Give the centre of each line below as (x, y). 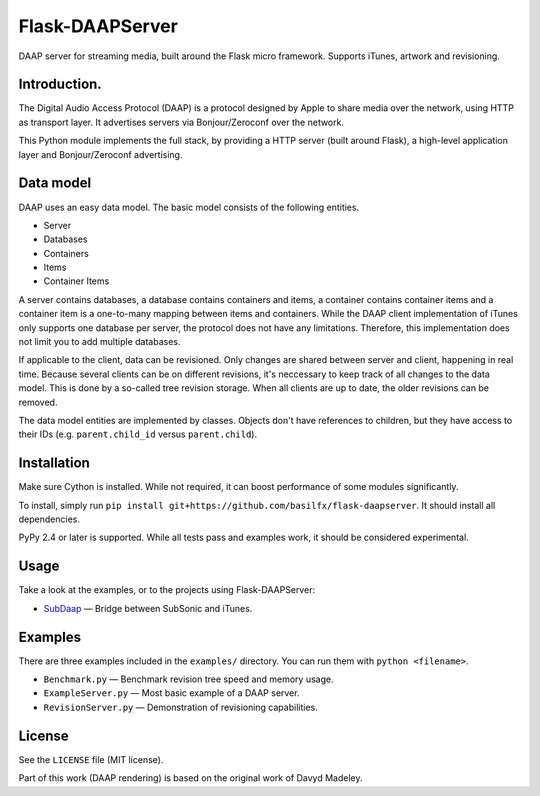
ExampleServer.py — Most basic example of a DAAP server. (171, 693)
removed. (38, 402)
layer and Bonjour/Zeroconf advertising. (100, 154)
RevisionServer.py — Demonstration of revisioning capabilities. (181, 707)
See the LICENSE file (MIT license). (91, 759)
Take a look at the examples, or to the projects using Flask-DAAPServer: (167, 590)
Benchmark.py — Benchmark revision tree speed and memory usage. (188, 679)
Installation (54, 463)
